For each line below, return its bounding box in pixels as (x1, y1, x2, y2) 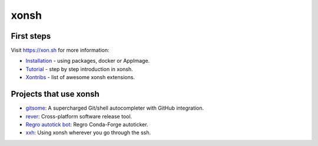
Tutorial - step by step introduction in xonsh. (25, 65, 133, 73)
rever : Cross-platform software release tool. (25, 113, 132, 120)
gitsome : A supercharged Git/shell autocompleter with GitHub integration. (25, 104, 204, 111)
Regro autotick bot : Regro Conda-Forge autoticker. (25, 121, 148, 128)
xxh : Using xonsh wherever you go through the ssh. (25, 129, 151, 136)
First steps (11, 31, 51, 41)
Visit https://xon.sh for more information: (11, 47, 110, 54)
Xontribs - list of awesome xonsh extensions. (25, 74, 135, 81)
